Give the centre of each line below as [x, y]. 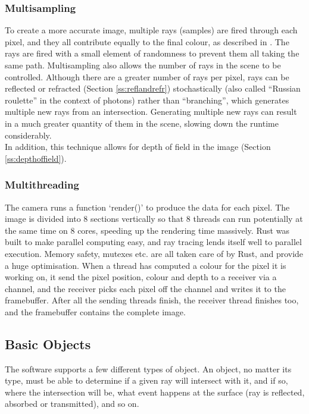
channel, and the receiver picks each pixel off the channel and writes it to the [145, 288]
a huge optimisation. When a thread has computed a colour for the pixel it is [146, 265]
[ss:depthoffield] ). [36, 158]
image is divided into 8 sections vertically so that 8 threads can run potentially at [154, 219]
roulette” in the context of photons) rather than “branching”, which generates [147, 100]
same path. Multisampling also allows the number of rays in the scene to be [143, 65]
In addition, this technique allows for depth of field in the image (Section [138, 147]
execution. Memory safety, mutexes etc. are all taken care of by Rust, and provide [154, 253]
